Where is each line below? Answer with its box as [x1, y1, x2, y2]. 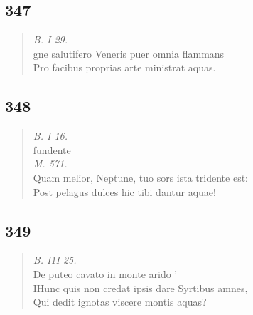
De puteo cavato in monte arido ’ [33, 266, 178, 281]
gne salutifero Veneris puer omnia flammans [33, 46, 225, 61]
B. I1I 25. [33, 252, 77, 267]
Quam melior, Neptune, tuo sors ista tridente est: [33, 170, 248, 185]
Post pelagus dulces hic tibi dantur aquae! [33, 184, 216, 199]
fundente [33, 142, 71, 157]
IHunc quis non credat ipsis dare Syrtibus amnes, [33, 280, 248, 295]
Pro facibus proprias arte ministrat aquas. [33, 60, 216, 75]
